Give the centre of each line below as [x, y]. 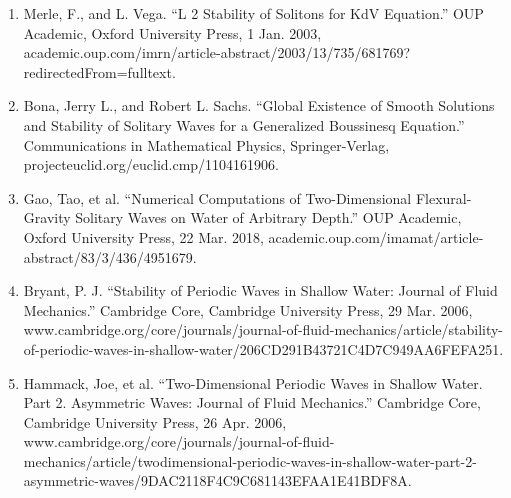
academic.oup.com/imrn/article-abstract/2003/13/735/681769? [217, 52]
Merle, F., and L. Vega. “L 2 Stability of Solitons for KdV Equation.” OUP [253, 13]
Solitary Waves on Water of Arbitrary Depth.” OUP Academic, [268, 217]
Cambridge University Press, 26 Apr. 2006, [155, 421]
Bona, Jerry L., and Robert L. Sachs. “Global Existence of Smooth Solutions [259, 105]
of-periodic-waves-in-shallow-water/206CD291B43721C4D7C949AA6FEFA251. [263, 348]
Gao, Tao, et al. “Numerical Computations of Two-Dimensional [217, 197]
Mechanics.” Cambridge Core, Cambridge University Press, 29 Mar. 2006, [248, 309]
